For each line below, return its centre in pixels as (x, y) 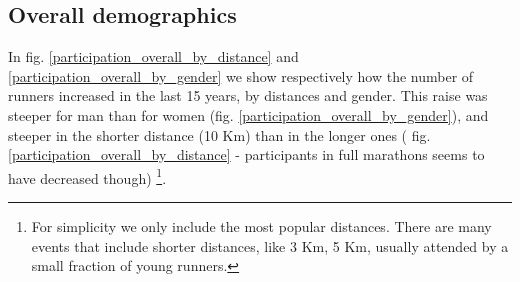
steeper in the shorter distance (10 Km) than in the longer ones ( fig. (219, 134)
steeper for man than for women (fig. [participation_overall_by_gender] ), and (248, 114)
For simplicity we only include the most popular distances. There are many (261, 226)
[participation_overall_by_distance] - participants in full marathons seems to (246, 154)
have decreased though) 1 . (87, 176)
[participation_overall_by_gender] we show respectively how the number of (241, 75)
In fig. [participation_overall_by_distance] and (153, 56)
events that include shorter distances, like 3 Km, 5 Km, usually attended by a (270, 245)
